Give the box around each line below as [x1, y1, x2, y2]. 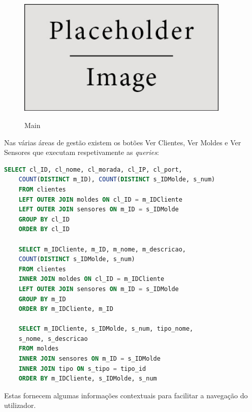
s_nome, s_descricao [18, 335, 88, 342]
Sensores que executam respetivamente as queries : [4, 147, 159, 157]
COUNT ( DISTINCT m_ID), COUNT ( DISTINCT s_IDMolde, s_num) [18, 176, 215, 183]
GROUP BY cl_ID [18, 215, 70, 223]
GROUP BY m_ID [18, 295, 66, 303]
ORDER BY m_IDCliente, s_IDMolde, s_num [18, 375, 157, 383]
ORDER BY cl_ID [18, 226, 70, 233]
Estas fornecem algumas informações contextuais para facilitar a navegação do [4, 390, 248, 400]
